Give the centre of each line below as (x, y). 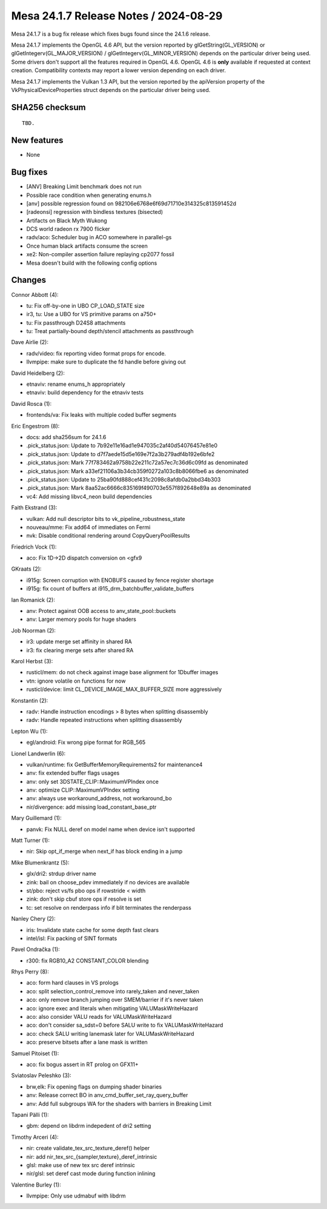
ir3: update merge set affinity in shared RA (79, 641)
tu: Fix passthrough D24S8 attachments (76, 323)
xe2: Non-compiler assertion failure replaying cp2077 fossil (101, 254)
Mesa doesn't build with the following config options (92, 263)
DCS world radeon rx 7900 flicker (68, 229)
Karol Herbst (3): (32, 661)
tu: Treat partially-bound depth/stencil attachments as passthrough (110, 331)
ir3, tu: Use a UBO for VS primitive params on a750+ (91, 314)
